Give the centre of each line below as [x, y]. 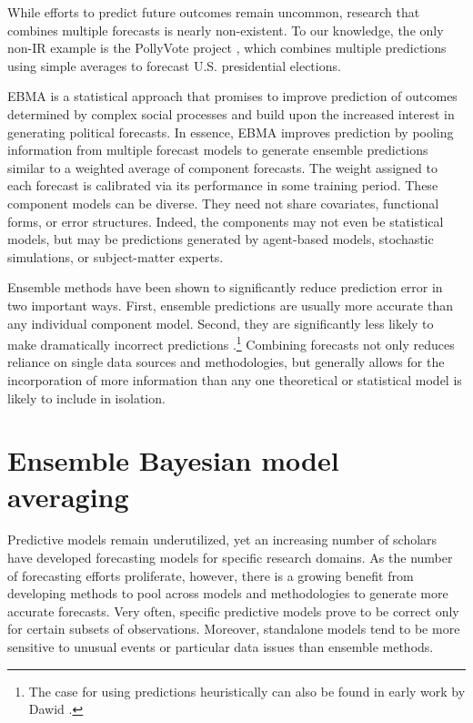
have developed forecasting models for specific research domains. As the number [230, 558]
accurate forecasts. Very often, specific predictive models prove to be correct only [233, 611]
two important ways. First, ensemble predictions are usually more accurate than [231, 305]
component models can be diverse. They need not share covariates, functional [223, 203]
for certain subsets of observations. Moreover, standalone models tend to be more [234, 629]
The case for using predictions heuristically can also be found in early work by [247, 691]
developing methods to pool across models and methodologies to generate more [228, 593]
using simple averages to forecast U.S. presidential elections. [174, 65]
